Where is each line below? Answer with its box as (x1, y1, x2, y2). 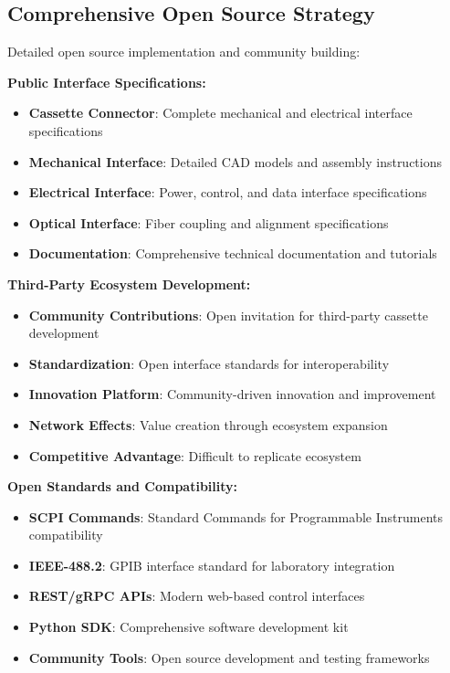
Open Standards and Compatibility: (7, 477, 238, 496)
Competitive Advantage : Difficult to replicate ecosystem (28, 446, 361, 465)
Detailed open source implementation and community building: (7, 42, 361, 61)
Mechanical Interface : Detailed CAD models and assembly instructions (28, 152, 443, 171)
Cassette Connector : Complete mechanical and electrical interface (28, 103, 413, 122)
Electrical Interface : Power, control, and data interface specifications (28, 183, 427, 202)
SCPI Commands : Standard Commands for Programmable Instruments (28, 507, 444, 526)
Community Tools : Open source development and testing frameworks (28, 647, 430, 667)
